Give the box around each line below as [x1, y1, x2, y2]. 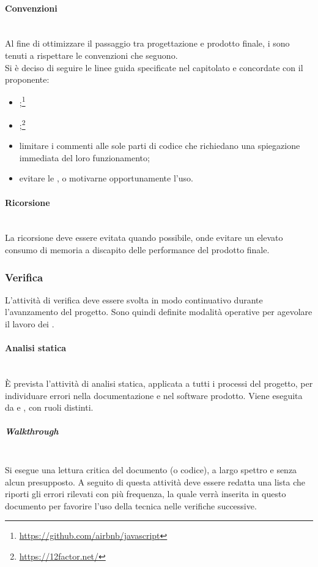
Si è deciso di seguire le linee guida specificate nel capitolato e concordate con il [5, 61, 303, 74]
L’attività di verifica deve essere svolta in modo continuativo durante [5, 293, 263, 306]
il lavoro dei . [5, 318, 54, 330]
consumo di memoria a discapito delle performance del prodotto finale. [5, 243, 270, 256]
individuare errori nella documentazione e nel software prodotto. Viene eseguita [5, 389, 303, 401]
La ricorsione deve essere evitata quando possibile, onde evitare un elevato [5, 231, 283, 244]
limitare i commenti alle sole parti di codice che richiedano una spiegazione [19, 139, 300, 152]
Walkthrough [5, 425, 59, 438]
